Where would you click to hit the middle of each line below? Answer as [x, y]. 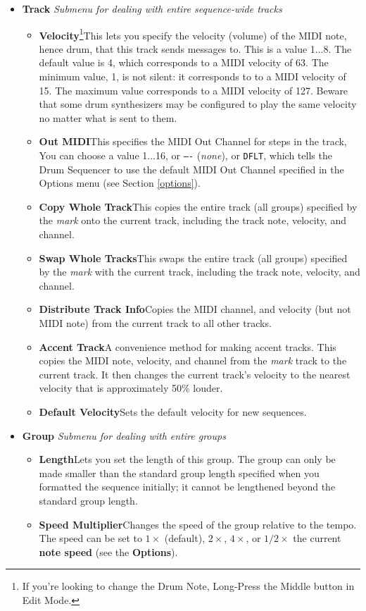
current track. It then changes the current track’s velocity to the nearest [195, 374]
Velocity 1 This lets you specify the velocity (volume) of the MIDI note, [193, 34]
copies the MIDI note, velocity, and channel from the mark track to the [193, 360]
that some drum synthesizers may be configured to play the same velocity [198, 104]
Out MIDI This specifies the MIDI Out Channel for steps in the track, [193, 141]
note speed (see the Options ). [108, 551]
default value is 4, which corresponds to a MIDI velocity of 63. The [184, 62]
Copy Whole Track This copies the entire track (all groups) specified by [198, 206]
